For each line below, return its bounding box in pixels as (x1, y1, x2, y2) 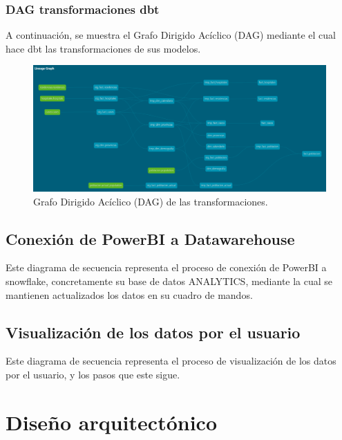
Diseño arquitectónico (6, 407, 217, 436)
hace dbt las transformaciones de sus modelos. (6, 41, 201, 55)
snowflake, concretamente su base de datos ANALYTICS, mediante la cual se (6, 273, 333, 288)
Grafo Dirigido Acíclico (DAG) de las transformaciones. (33, 194, 268, 208)
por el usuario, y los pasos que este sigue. (6, 367, 180, 381)
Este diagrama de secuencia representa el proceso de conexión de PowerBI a (6, 260, 327, 275)
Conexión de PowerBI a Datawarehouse (6, 228, 295, 249)
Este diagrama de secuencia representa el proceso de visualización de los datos (6, 354, 336, 368)
